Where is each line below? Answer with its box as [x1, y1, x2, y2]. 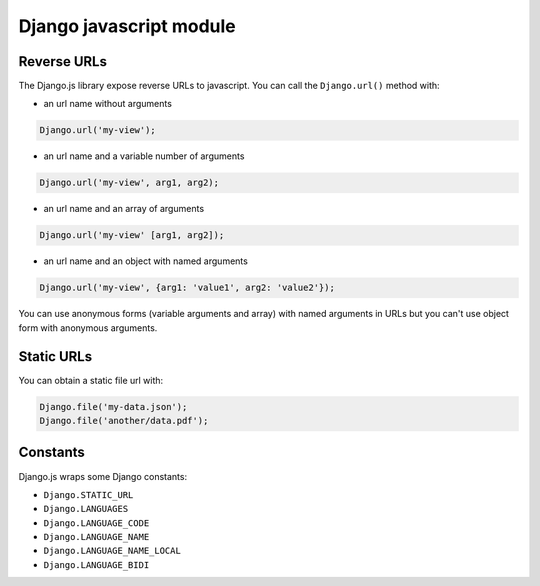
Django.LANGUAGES [43, 503, 129, 515]
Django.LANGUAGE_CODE [43, 517, 150, 529]
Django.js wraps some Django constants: [18, 470, 188, 482]
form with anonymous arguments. [18, 321, 158, 334]
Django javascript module [18, 15, 237, 37]
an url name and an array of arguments [43, 203, 205, 215]
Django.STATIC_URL [43, 489, 134, 500]
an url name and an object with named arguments [43, 255, 249, 267]
